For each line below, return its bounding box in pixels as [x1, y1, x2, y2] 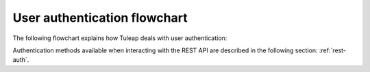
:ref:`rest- [319, 46, 346, 54]
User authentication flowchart [12, 10, 188, 25]
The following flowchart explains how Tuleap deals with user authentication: [12, 34, 227, 42]
